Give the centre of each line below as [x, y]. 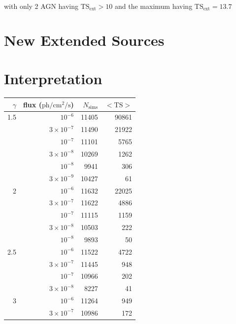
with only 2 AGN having [41, 6]
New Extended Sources [84, 40]
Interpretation [53, 79]
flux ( [32, 104]
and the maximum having [154, 6]
